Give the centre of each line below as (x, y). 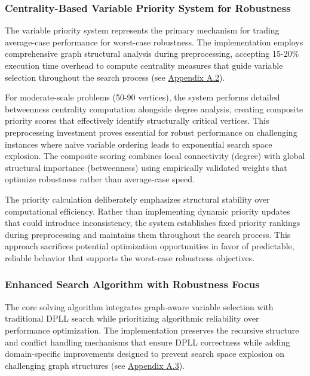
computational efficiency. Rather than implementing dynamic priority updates (148, 211)
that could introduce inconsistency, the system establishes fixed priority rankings (153, 223)
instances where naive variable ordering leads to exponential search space (139, 144)
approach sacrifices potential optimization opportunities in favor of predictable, (150, 246)
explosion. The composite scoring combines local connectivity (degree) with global (155, 156)
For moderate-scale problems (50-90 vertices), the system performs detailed (142, 97)
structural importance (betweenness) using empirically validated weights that (146, 167)
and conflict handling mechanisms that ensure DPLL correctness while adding (148, 342)
